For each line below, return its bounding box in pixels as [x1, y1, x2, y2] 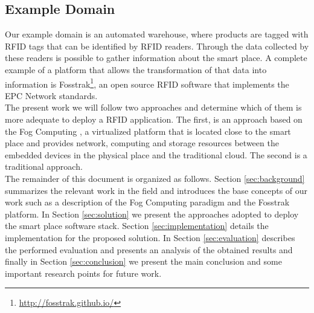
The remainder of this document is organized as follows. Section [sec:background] [5, 172, 305, 184]
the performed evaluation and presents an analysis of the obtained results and [5, 243, 293, 256]
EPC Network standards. [5, 89, 98, 102]
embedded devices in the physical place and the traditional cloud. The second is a [5, 148, 307, 161]
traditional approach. [5, 160, 83, 173]
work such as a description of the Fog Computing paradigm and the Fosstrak [5, 196, 290, 208]
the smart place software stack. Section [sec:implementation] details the [5, 219, 269, 232]
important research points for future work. [5, 266, 162, 279]
